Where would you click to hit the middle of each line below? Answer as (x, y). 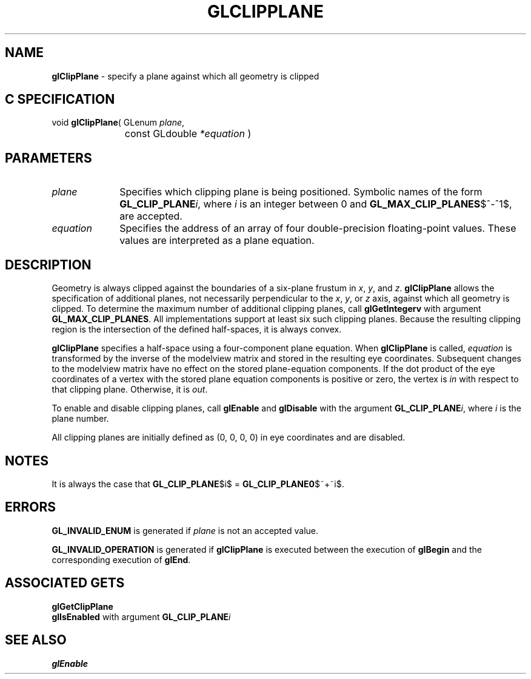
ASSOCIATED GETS (65, 583)
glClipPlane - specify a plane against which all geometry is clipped (185, 76)
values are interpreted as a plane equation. (217, 241)
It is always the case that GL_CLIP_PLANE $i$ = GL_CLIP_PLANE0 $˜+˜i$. (198, 484)
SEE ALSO (36, 640)
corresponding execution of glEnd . (121, 559)
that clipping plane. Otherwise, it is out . (130, 390)
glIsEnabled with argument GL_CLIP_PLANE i (141, 617)
